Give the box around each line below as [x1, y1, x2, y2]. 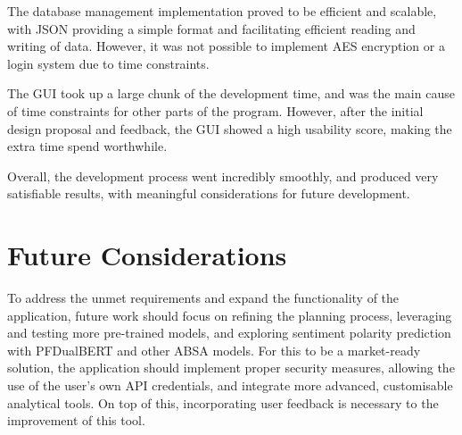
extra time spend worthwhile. [7, 137, 168, 155]
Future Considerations [7, 237, 287, 273]
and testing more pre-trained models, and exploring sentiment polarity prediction [7, 323, 451, 342]
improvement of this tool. [7, 411, 145, 430]
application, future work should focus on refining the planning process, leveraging [7, 305, 452, 324]
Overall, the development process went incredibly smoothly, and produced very [7, 166, 439, 185]
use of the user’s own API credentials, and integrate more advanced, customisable [7, 376, 453, 395]
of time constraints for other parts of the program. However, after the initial [7, 101, 424, 120]
